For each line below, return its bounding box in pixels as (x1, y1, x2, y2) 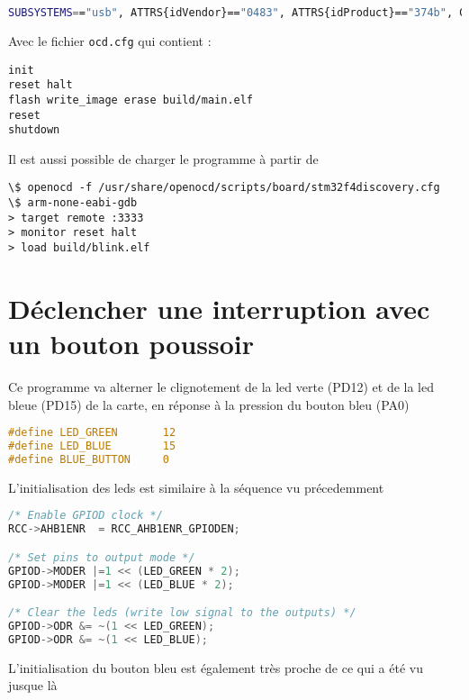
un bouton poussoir (8, 325, 255, 362)
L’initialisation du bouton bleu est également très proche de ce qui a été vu (8, 658, 423, 677)
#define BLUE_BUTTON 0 (8, 452, 169, 466)
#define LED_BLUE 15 (8, 440, 176, 453)
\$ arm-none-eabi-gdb (8, 196, 138, 210)
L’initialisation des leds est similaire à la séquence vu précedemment (8, 477, 384, 496)
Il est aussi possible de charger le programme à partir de (8, 149, 319, 168)
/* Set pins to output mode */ (8, 550, 195, 564)
